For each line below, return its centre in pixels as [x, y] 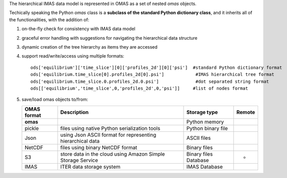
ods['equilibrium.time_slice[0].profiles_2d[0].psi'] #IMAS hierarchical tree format [152, 75]
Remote [246, 112]
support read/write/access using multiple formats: [73, 56]
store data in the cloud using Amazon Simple [113, 154]
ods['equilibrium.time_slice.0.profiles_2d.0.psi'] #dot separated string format [150, 81]
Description [75, 112]
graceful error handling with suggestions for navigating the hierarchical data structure [109, 38]
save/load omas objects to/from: [55, 100]
